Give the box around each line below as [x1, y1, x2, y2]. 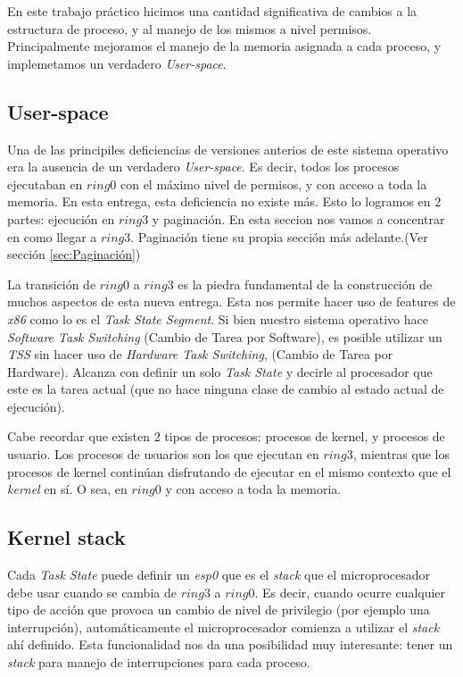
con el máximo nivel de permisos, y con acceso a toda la [120, 174, 427, 193]
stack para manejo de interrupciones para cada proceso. [7, 653, 310, 672]
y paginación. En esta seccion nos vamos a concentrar [152, 209, 445, 228]
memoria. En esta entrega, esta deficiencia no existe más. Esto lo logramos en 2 [7, 192, 442, 211]
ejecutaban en [7, 174, 83, 193]
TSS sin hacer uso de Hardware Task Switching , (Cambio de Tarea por [7, 345, 393, 364]
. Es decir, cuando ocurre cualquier [254, 582, 446, 601]
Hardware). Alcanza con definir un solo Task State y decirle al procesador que [7, 362, 433, 380]
